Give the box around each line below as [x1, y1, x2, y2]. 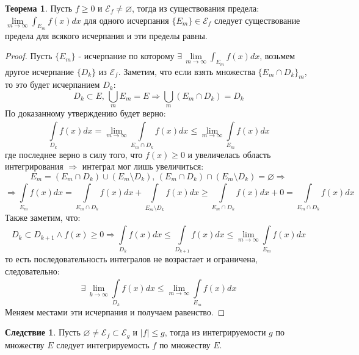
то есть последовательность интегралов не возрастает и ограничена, [5, 252, 258, 265]
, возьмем [259, 49, 296, 62]
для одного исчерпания [84, 13, 169, 26]
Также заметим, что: [5, 210, 81, 223]
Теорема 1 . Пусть [5, 2, 73, 14]
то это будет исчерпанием [5, 78, 100, 91]
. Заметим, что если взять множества [118, 65, 255, 77]
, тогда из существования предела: [132, 2, 259, 14]
